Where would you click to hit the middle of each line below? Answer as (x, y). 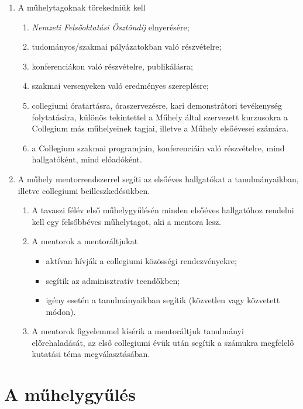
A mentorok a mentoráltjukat (85, 241)
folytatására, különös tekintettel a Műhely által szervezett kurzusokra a (160, 117)
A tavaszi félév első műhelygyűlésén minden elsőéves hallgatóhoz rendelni (163, 210)
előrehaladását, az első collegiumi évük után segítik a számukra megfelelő (163, 342)
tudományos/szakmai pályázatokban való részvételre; (127, 46)
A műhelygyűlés (70, 394)
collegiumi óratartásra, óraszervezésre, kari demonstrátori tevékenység (157, 105)
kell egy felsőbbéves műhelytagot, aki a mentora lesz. (126, 221)
